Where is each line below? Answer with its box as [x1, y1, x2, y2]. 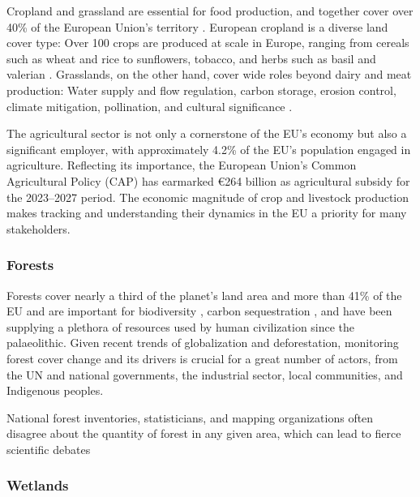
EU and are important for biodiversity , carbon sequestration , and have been [6, 302, 392, 319]
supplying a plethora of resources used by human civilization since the [6, 318, 355, 335]
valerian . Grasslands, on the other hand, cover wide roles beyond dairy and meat [6, 66, 412, 83]
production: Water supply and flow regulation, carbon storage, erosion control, [6, 81, 396, 98]
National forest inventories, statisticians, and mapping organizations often [6, 409, 374, 426]
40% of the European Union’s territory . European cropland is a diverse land [6, 18, 388, 35]
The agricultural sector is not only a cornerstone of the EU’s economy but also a [6, 125, 407, 142]
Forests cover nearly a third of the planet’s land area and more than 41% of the [6, 286, 402, 303]
